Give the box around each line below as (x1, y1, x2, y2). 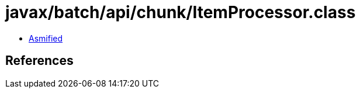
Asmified (29, 33, 63, 43)
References (5, 53, 74, 68)
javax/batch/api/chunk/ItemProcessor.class (5, 2, 356, 22)
